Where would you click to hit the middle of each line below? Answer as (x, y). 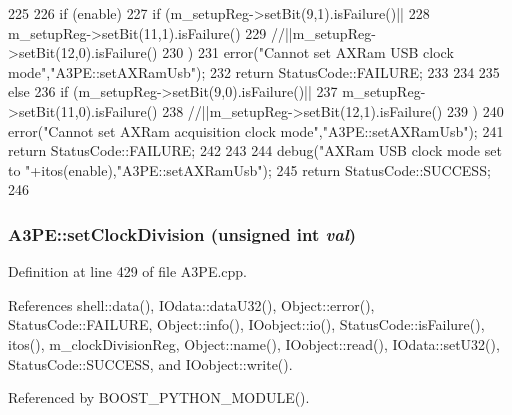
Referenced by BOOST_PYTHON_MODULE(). (159, 397)
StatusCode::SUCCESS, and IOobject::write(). (150, 363)
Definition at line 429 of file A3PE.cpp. (128, 271)
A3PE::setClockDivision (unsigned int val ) (182, 233)
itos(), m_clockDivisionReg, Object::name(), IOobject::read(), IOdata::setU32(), (254, 343)
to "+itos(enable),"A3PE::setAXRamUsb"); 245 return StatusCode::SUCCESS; (249, 169)
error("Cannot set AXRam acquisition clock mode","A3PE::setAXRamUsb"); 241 (256, 130)
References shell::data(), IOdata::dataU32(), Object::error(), (191, 304)
